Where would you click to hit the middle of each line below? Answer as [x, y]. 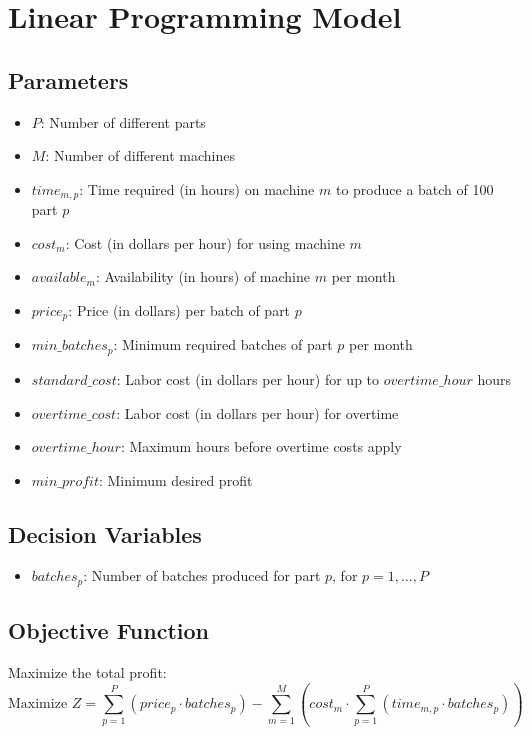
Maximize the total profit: [87, 672]
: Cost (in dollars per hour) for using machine [205, 242]
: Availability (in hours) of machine [202, 276]
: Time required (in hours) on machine [197, 188]
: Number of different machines [140, 155]
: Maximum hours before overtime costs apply [261, 446]
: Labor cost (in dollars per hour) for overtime [257, 412]
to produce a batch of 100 [414, 188]
